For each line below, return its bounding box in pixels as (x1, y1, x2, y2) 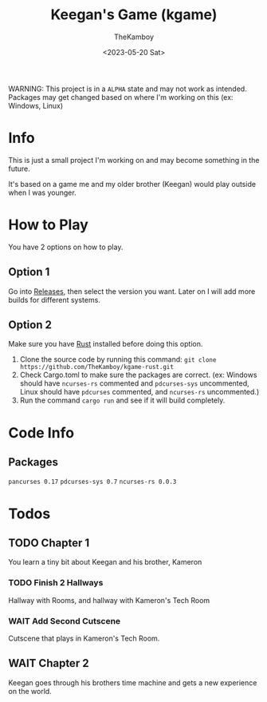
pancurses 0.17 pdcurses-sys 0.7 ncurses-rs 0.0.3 (8, 478, 177, 486)
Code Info (8, 423, 74, 442)
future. (8, 164, 30, 173)
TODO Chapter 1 (8, 537, 90, 550)
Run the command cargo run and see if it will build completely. (19, 395, 226, 405)
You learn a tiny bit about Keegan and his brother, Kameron (8, 557, 202, 567)
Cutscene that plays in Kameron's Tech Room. (8, 633, 160, 644)
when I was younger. (8, 188, 77, 197)
